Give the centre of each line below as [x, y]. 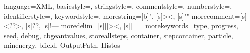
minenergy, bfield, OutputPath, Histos [62, 45]
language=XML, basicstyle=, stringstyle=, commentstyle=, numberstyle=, [118, 6]
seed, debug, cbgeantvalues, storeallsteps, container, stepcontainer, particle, [119, 35]
